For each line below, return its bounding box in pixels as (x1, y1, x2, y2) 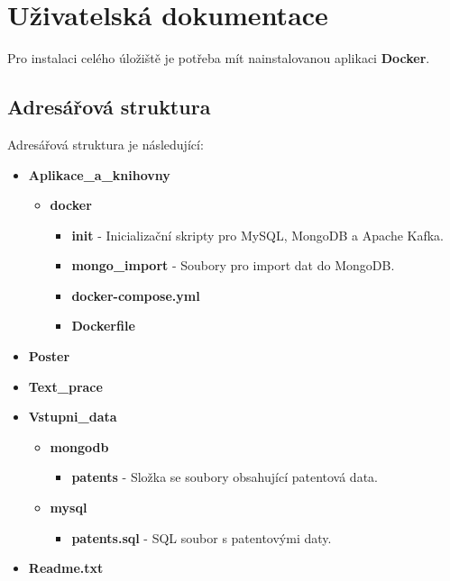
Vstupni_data (28, 407, 117, 426)
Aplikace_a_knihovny (28, 165, 170, 184)
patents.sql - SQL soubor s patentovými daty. (71, 528, 332, 547)
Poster (28, 347, 70, 366)
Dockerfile (71, 316, 135, 335)
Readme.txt (28, 558, 104, 577)
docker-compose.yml (71, 286, 200, 304)
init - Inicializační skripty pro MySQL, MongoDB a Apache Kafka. (71, 225, 445, 244)
